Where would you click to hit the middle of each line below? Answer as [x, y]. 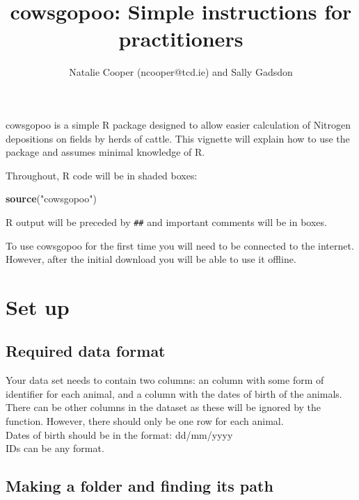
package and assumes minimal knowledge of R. [105, 152]
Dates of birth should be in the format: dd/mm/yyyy [119, 434]
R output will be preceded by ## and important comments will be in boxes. [166, 221]
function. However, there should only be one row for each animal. [145, 421]
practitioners [181, 39]
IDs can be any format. [55, 448]
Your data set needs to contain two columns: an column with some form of [165, 380]
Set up [38, 306]
